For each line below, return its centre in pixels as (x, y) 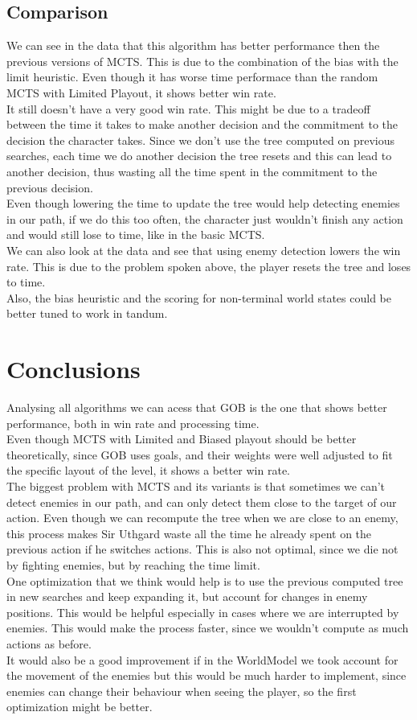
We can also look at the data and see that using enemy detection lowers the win (204, 250)
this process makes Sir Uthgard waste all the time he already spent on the (189, 533)
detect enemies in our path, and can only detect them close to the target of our (202, 502)
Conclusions (74, 369)
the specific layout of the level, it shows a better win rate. (148, 470)
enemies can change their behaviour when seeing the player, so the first (182, 691)
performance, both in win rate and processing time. (133, 423)
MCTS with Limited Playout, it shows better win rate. (141, 92)
